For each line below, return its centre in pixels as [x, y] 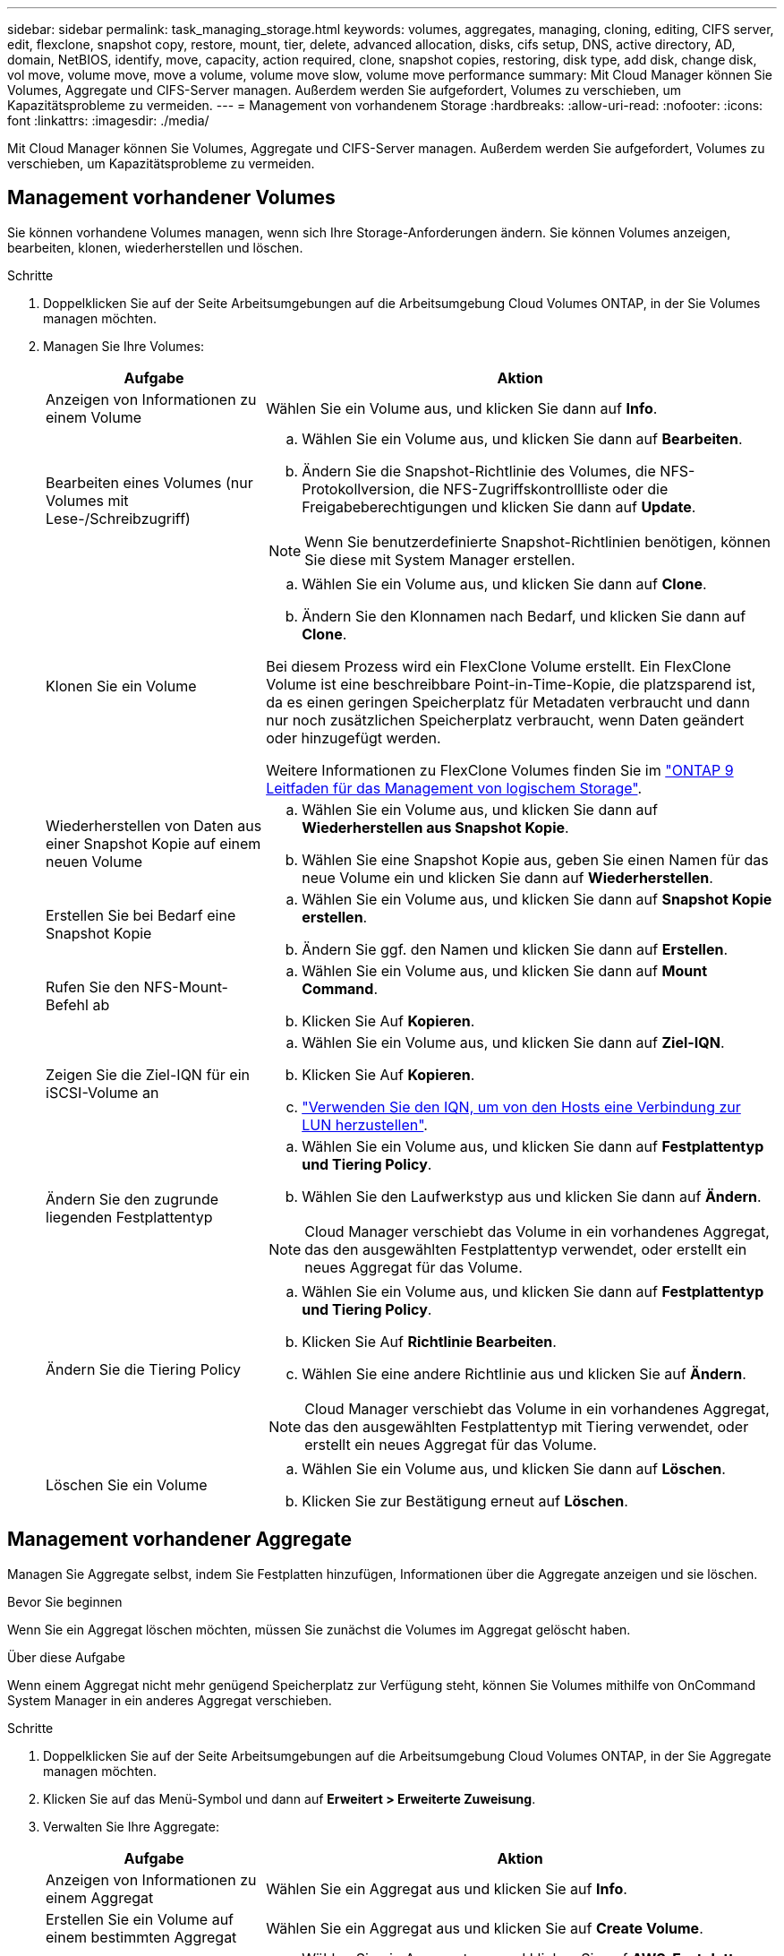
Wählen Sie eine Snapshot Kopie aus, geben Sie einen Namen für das [535, 859]
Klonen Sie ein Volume [121, 686]
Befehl [67, 1004]
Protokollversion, [358, 489]
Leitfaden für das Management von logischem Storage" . [454, 788]
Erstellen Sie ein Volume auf [140, 1919]
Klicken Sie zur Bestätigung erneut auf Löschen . [465, 1501]
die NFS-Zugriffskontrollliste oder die [543, 489]
